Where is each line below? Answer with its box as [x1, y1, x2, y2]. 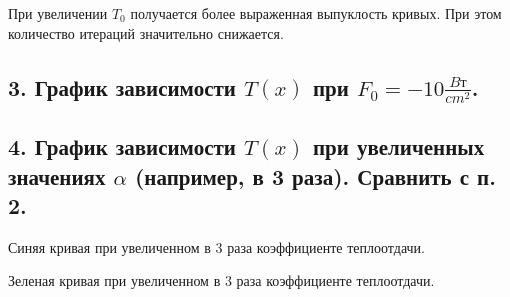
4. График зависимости [8, 131, 236, 162]
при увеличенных [312, 131, 485, 162]
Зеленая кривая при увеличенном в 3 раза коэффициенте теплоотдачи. [8, 270, 435, 291]
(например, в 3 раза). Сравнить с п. [134, 160, 496, 191]
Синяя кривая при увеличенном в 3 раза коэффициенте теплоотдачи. [8, 236, 426, 257]
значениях [8, 160, 106, 191]
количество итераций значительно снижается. [8, 22, 284, 43]
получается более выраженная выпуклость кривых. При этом [130, 3, 502, 23]
